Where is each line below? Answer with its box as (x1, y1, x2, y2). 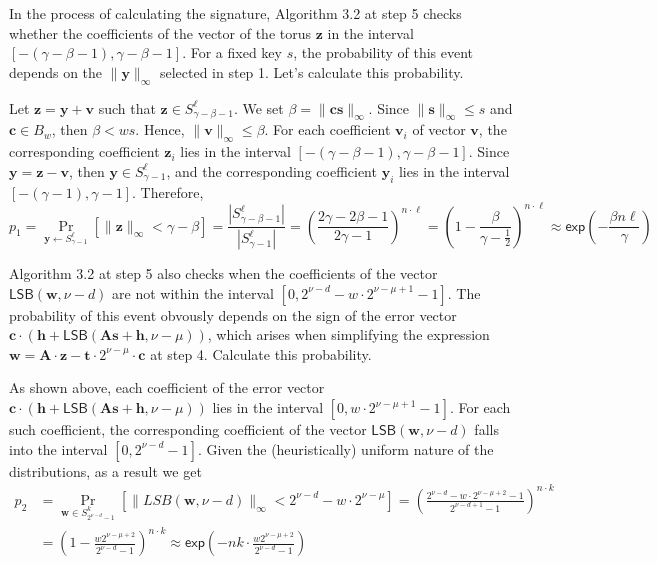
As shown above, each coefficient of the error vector (9, 377, 325, 398)
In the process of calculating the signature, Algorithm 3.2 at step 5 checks (9, 3, 462, 23)
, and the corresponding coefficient (166, 160, 377, 181)
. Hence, (135, 119, 185, 140)
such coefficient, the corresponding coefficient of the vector (9, 419, 367, 440)
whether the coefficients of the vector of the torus (9, 22, 312, 43)
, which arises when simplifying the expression (207, 324, 490, 345)
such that (98, 97, 156, 118)
